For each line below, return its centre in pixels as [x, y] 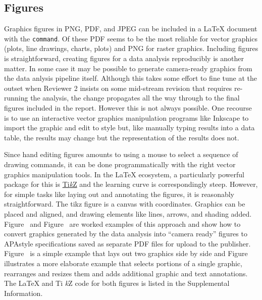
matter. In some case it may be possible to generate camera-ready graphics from [128, 68]
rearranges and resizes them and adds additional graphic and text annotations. [126, 273]
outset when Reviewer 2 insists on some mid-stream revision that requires [118, 88]
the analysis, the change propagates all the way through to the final [135, 98]
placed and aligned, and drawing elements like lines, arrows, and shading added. [128, 213]
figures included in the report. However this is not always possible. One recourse [128, 108]
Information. [23, 293]
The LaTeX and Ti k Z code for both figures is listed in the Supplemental [117, 283]
